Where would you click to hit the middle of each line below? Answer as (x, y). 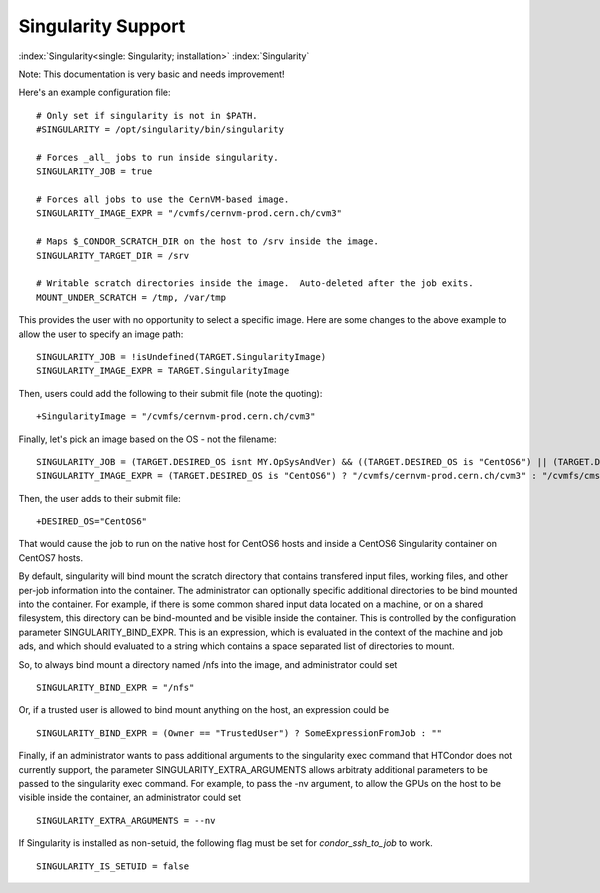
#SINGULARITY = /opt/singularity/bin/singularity (160, 129)
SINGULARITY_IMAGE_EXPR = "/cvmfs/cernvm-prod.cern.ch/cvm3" (189, 213)
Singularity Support (102, 26)
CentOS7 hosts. (51, 557)
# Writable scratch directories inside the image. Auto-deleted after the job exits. (255, 283)
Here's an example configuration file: (94, 92)
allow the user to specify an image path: (101, 334)
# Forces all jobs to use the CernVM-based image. (163, 199)
